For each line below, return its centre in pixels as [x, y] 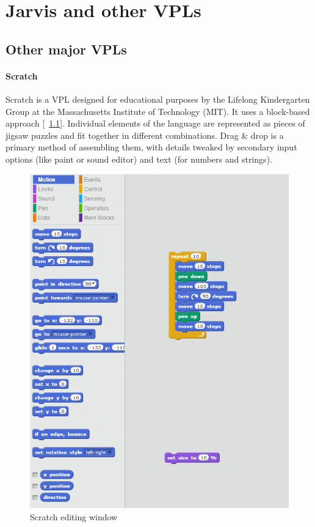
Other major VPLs [66, 49]
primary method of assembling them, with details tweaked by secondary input [151, 147]
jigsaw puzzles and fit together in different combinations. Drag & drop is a [145, 135]
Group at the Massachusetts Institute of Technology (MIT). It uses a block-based [158, 111]
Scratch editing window [74, 517]
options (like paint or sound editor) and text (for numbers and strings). [139, 159]
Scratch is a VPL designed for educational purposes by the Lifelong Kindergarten [158, 99]
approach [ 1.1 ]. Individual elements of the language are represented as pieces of [155, 123]
